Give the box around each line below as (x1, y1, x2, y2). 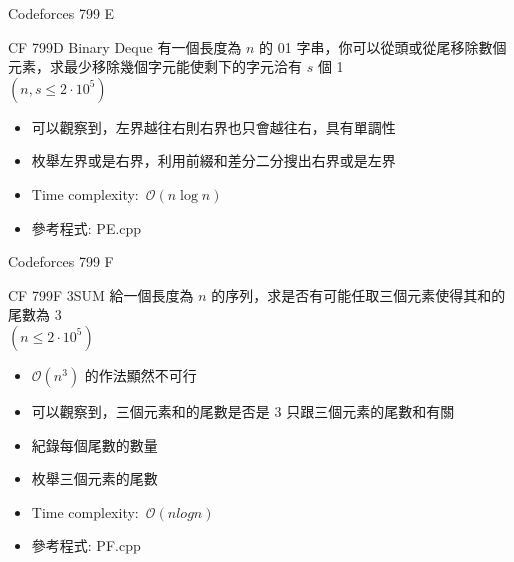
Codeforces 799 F (8, 251, 114, 272)
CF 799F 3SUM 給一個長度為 (8, 284, 194, 305)
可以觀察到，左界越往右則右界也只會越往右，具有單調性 (31, 116, 396, 137)
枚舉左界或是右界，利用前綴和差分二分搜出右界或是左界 (31, 150, 396, 171)
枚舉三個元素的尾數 (31, 468, 158, 489)
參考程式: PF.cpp (31, 535, 141, 556)
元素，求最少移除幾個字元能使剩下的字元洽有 (8, 56, 302, 77)
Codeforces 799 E (8, 3, 115, 23)
